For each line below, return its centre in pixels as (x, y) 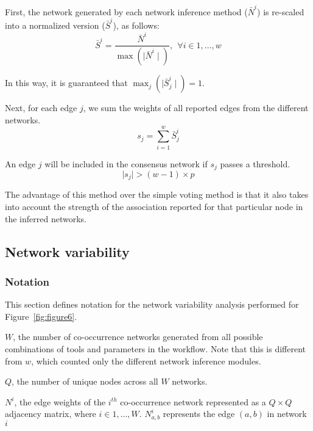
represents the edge (199, 414)
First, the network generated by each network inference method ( (126, 11)
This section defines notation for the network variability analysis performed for (152, 304)
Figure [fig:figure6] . (41, 316)
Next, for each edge (41, 108)
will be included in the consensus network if (126, 163)
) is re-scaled (281, 11)
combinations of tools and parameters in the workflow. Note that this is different (156, 349)
